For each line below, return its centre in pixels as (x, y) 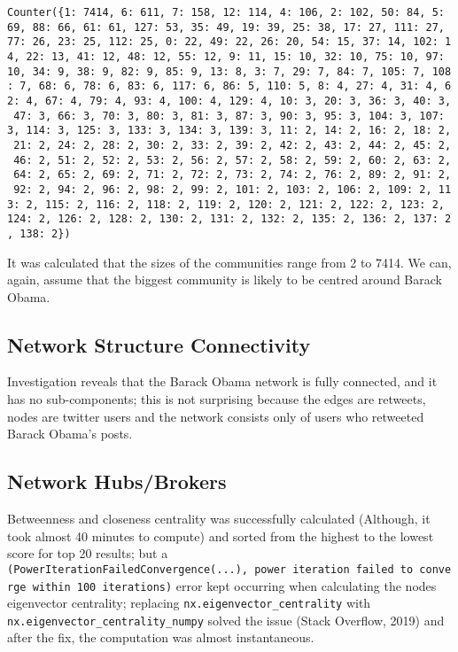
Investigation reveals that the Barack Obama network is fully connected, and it (222, 381)
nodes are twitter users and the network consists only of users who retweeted (216, 416)
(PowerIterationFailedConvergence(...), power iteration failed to (210, 569)
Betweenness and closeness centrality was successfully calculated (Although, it (219, 519)
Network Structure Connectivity (159, 344)
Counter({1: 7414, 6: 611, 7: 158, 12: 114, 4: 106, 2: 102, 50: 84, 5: (226, 12)
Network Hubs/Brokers (117, 481)
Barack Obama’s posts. (70, 434)
